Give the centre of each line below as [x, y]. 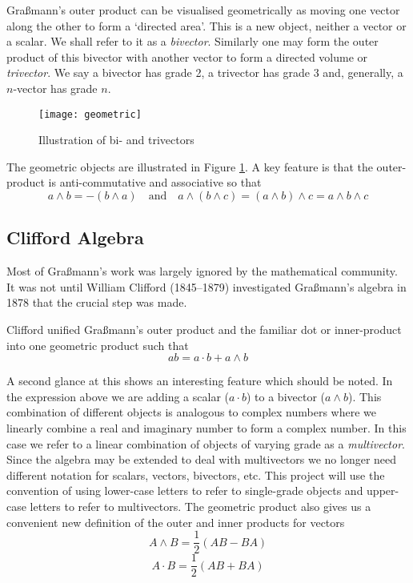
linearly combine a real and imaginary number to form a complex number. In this [206, 427]
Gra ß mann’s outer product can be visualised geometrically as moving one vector [203, 10]
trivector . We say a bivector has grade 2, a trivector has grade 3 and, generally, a [205, 72]
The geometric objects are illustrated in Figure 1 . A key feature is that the [190, 166]
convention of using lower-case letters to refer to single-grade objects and [185, 491]
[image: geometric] [90, 114]
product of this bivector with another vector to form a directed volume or [187, 56]
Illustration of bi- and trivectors [116, 140]
